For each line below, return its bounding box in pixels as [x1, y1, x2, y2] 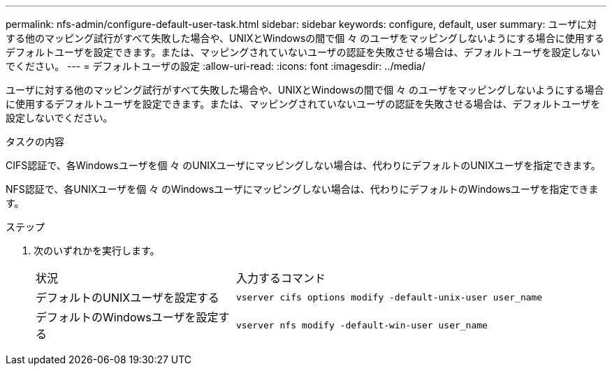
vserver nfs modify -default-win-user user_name [235, 319, 488, 330]
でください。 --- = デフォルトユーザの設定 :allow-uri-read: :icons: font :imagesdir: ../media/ [6, 60, 425, 72]
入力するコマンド [235, 271, 326, 285]
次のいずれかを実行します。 [34, 245, 160, 256]
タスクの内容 [6, 136, 64, 147]
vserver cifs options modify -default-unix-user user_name [235, 291, 543, 303]
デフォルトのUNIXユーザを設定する [36, 291, 219, 305]
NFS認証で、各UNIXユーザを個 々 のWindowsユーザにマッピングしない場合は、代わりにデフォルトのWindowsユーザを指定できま [6, 183, 599, 195]
